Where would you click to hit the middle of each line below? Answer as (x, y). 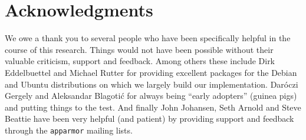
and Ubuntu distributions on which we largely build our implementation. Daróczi (152, 84)
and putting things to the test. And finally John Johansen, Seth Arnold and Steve (153, 107)
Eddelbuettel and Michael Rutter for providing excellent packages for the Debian (151, 72)
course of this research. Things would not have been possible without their (139, 49)
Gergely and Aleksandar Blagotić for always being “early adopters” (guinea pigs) (151, 96)
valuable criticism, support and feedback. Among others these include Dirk (140, 61)
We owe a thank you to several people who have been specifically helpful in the (148, 38)
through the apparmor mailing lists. (69, 130)
